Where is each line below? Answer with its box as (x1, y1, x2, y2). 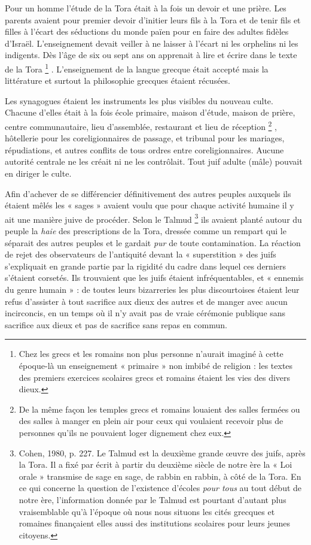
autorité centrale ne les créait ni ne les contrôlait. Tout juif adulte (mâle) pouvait (5, 155, 303, 168)
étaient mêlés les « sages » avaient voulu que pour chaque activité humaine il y (5, 199, 294, 211)
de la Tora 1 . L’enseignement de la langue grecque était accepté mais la (5, 60, 269, 75)
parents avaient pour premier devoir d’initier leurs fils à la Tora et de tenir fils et (5, 13, 301, 26)
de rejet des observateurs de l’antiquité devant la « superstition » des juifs (5, 248, 276, 261)
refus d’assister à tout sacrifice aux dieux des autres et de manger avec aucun (5, 295, 288, 307)
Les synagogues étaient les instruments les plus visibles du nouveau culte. (5, 94, 273, 107)
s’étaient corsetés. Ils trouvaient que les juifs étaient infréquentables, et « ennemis (5, 271, 304, 284)
